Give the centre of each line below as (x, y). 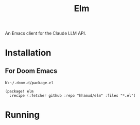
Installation (28, 53)
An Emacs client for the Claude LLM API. (46, 33)
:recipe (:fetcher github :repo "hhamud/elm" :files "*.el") (73, 96)
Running (22, 115)
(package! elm (19, 91)
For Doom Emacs (31, 71)
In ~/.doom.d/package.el (29, 83)
